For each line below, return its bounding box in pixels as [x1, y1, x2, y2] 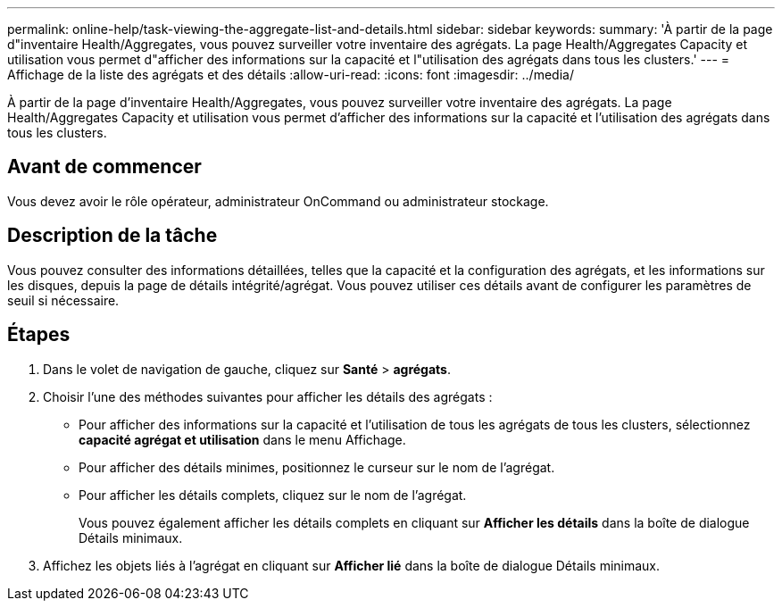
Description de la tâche [7, 224, 218, 247]
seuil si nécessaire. [7, 292, 120, 308]
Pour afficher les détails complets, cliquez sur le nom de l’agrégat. [79, 487, 467, 503]
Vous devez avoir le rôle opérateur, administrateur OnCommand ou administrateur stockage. [7, 193, 549, 209]
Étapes [7, 323, 71, 346]
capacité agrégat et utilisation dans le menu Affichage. [79, 431, 406, 447]
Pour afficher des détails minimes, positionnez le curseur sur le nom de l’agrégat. [79, 459, 555, 475]
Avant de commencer [7, 155, 202, 179]
